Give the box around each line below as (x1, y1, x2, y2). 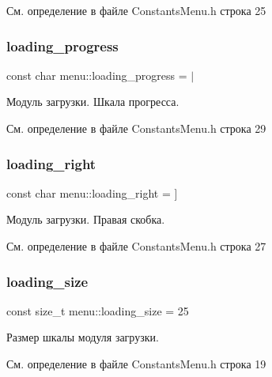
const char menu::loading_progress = (6, 66, 187, 83)
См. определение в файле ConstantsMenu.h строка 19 (6, 356, 266, 371)
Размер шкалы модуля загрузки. (6, 329, 159, 345)
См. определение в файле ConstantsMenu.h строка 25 (6, 2, 266, 18)
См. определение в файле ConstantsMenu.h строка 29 (6, 120, 266, 136)
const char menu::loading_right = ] (6, 184, 178, 201)
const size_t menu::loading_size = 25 (6, 302, 189, 319)
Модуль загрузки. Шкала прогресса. (6, 93, 179, 110)
